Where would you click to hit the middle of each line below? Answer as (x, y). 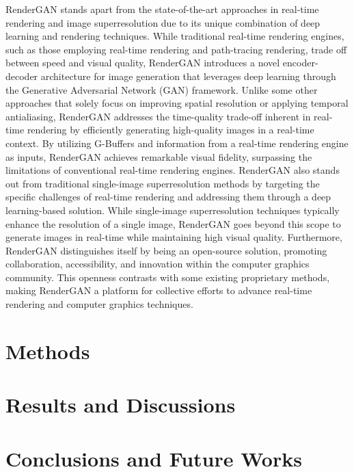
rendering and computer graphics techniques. (99, 304)
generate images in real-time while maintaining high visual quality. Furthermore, (174, 237)
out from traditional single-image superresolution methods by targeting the (163, 183)
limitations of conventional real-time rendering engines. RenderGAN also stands (173, 170)
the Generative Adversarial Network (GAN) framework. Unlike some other (162, 89)
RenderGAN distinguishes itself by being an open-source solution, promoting (166, 250)
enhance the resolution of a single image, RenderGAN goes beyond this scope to (173, 223)
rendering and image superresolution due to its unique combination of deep (163, 22)
